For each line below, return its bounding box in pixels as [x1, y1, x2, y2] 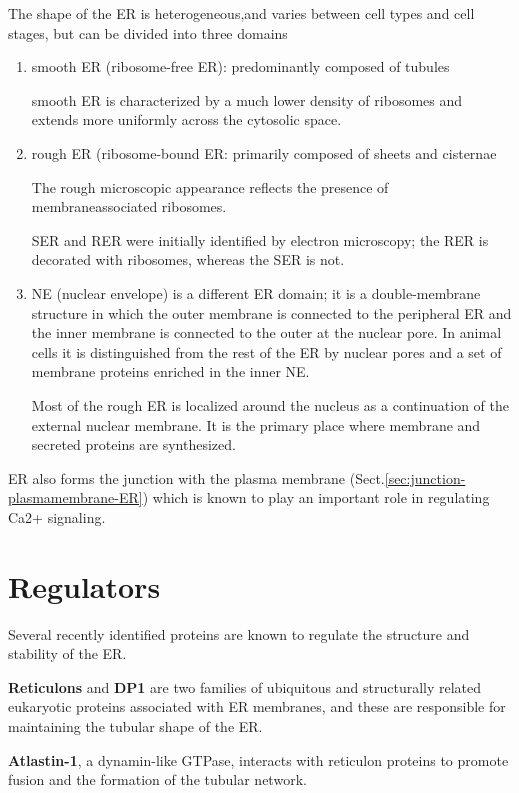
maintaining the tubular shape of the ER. [8, 715, 263, 736]
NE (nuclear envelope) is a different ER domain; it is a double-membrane [31, 282, 481, 303]
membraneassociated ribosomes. [31, 196, 227, 217]
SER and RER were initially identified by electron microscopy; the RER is [31, 229, 489, 250]
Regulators [8, 565, 161, 606]
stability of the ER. [8, 643, 127, 664]
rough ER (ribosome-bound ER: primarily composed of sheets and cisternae [31, 142, 497, 163]
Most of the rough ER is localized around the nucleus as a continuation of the [31, 394, 509, 415]
